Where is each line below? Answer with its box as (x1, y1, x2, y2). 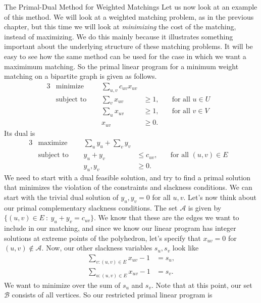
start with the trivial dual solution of (4, 191, 119, 202)
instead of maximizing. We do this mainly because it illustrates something (4, 31, 233, 41)
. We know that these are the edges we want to (94, 212, 239, 223)
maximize (38, 139, 68, 147)
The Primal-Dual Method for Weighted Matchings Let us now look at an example (4, 2, 257, 12)
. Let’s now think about (183, 191, 257, 202)
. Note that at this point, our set (151, 279, 252, 290)
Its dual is (4, 127, 35, 138)
